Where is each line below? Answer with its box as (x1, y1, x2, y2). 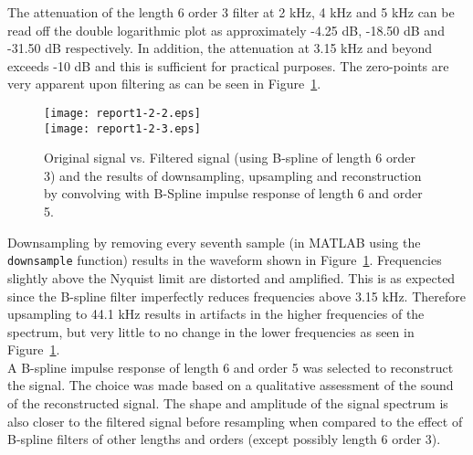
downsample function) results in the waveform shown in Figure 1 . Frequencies (7, 250, 442, 270)
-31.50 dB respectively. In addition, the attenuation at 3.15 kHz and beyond (7, 38, 433, 58)
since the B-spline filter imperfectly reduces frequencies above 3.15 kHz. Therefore (7, 286, 466, 305)
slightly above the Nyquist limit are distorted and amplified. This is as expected (7, 268, 456, 287)
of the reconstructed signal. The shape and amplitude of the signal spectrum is (7, 394, 448, 413)
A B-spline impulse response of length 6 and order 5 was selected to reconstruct (7, 357, 454, 376)
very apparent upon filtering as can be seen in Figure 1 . (7, 74, 321, 93)
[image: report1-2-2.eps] (44, 106, 201, 120)
